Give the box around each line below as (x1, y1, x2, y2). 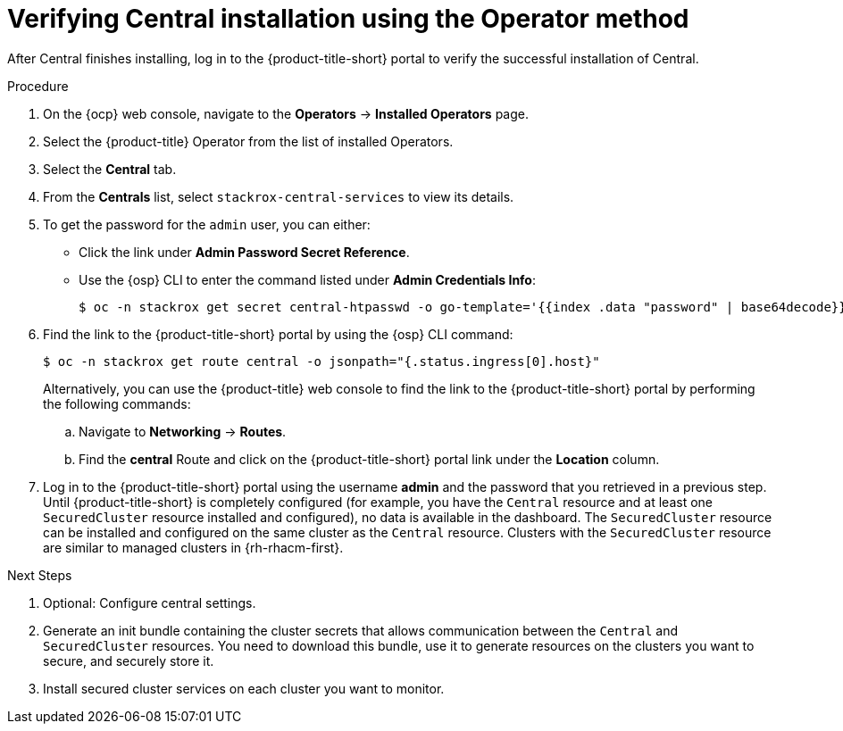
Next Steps (7, 567, 72, 583)
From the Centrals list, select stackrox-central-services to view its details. (43, 188, 514, 204)
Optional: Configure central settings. (43, 594, 256, 611)
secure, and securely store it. (43, 652, 214, 669)
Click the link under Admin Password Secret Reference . (79, 244, 410, 260)
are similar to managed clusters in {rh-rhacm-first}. (43, 539, 344, 555)
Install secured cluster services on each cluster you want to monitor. (43, 680, 445, 696)
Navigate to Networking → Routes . (79, 423, 287, 439)
